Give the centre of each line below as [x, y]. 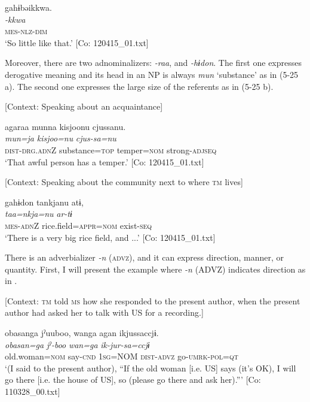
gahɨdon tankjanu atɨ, [44, 202]
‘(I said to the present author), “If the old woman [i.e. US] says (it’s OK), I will [151, 368]
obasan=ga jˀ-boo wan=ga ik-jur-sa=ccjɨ [77, 344]
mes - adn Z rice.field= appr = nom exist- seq [79, 225]
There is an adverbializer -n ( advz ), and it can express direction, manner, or [144, 257]
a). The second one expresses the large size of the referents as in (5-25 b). [139, 86]
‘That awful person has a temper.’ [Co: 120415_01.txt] [105, 161]
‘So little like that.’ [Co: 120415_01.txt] [77, 42]
